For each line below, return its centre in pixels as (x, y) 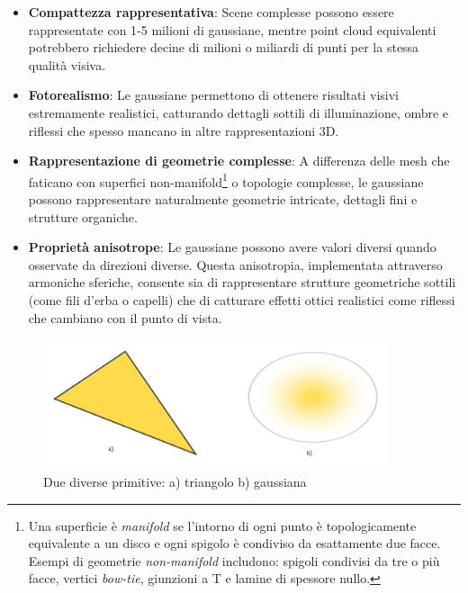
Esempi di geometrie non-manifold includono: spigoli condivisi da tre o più (234, 560)
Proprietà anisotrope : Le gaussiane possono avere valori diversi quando (232, 247)
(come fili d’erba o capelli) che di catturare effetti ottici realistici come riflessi (242, 299)
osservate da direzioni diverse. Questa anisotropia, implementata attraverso (235, 264)
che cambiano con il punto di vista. (125, 317)
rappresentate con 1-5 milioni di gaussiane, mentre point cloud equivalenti (232, 29)
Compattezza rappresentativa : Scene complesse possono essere (211, 12)
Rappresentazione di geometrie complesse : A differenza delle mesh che (239, 161)
